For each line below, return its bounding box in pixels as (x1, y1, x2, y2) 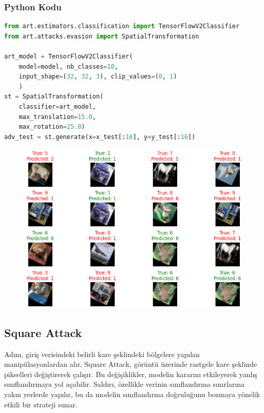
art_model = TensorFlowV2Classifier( (4, 53, 133, 60)
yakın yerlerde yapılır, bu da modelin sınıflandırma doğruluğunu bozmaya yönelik (4, 389, 260, 400)
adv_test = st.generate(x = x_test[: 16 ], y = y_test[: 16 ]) (4, 133, 196, 141)
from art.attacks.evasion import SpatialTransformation (4, 32, 199, 40)
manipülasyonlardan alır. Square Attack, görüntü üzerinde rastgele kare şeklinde (4, 359, 257, 369)
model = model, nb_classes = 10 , (18, 63, 118, 70)
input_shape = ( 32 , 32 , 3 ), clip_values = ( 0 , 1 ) (18, 73, 177, 81)
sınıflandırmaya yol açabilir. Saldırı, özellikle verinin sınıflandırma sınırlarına (4, 379, 245, 389)
